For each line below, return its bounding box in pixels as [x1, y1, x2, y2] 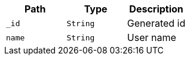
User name [127, 31, 176, 43]
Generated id [127, 17, 186, 29]
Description [129, 3, 183, 15]
